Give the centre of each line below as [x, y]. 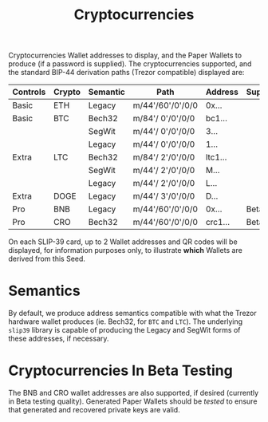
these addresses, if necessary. [59, 339]
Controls [29, 92]
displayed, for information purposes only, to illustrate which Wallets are [126, 250]
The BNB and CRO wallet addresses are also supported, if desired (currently [134, 393]
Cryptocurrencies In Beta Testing [120, 371]
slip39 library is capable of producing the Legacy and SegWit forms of [124, 330]
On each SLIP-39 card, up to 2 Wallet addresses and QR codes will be [123, 242]
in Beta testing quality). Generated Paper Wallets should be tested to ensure [133, 401]
